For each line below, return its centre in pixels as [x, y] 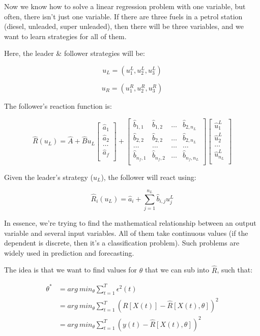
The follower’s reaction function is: [58, 105]
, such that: [235, 270]
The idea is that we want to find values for [71, 270]
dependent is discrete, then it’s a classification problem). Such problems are [122, 243]
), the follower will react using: [149, 177]
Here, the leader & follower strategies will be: [75, 53]
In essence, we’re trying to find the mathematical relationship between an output [130, 223]
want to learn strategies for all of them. [65, 36]
